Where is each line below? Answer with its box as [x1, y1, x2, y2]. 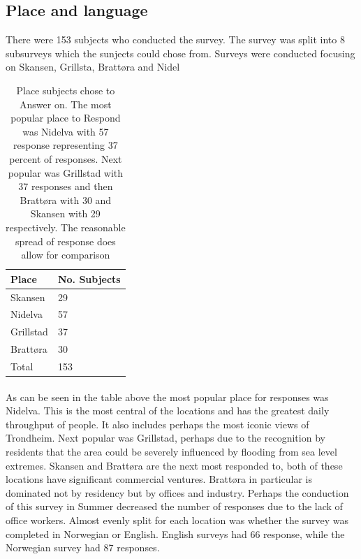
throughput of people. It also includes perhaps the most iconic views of [6, 416, 309, 431]
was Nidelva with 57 [22, 124, 109, 138]
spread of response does [15, 233, 116, 248]
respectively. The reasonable [6, 219, 126, 234]
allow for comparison [21, 247, 110, 262]
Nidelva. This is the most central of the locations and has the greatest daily [6, 403, 330, 418]
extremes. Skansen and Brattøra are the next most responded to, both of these [6, 458, 343, 472]
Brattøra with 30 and [20, 192, 112, 207]
